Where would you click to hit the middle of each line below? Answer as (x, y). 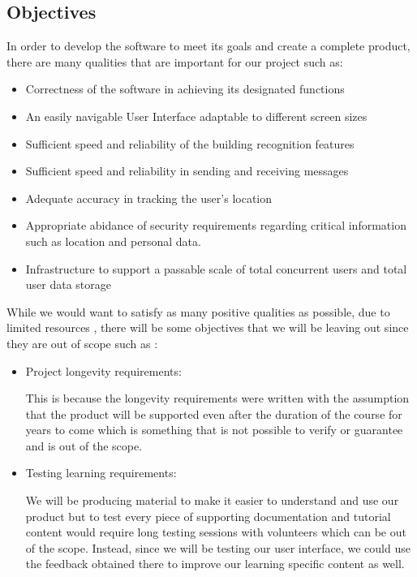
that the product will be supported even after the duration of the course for (214, 413)
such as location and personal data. (113, 241)
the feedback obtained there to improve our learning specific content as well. (215, 564)
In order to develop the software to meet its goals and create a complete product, (208, 46)
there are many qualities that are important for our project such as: (175, 61)
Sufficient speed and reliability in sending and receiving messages (187, 171)
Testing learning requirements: (101, 473)
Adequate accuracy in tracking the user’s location (149, 198)
